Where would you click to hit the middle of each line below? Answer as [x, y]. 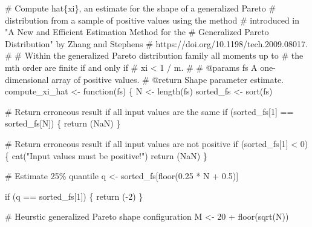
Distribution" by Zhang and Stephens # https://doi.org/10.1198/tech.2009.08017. [156, 43]
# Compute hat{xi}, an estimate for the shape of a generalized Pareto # [141, 8]
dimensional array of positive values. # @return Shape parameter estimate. [145, 79]
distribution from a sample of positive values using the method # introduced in [152, 20]
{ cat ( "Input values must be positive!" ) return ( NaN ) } [106, 155]
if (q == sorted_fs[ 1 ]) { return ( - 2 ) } [74, 196]
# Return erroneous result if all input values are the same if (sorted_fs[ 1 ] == [149, 111]
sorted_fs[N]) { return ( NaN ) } [63, 123]
